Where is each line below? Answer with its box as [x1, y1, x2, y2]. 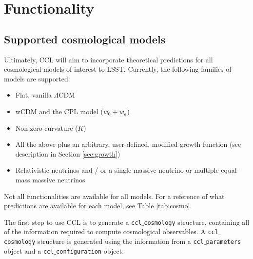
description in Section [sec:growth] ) [15, 148, 120, 159]
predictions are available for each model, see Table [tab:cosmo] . [4, 200, 192, 211]
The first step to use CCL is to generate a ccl [4, 217, 142, 227]
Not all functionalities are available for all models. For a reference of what [4, 191, 225, 201]
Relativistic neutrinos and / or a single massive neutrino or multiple [15, 165, 219, 175]
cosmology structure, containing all [144, 217, 250, 227]
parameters [206, 239, 241, 246]
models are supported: [4, 73, 70, 83]
